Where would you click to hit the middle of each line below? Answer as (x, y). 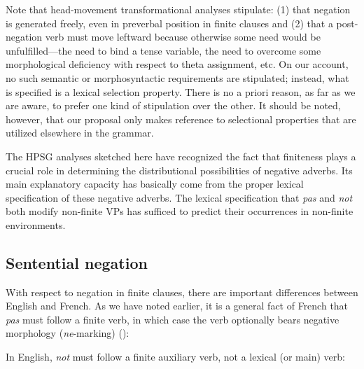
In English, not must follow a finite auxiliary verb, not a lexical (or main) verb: (175, 357)
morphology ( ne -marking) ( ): (68, 333)
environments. (36, 224)
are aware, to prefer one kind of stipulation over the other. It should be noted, (173, 105)
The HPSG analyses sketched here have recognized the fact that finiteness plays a (181, 156)
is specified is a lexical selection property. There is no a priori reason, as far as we (181, 91)
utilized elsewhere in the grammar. (80, 133)
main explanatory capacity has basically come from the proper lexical (155, 184)
